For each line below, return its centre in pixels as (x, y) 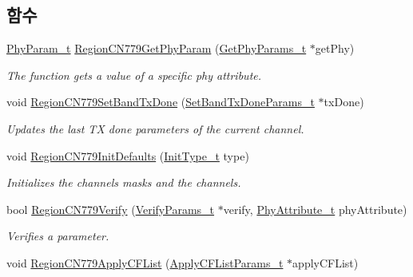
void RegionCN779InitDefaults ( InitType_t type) (128, 155)
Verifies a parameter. (58, 236)
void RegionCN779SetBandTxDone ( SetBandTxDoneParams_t (161, 102)
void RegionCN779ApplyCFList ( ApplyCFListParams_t (145, 262)
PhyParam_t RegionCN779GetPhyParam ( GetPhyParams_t (157, 48)
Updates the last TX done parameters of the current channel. (155, 128)
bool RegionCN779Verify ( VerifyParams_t (111, 209)
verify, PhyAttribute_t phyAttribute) (315, 209)
